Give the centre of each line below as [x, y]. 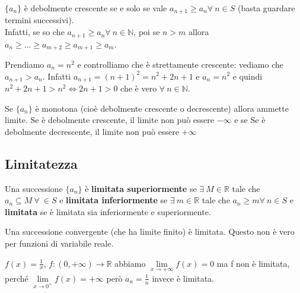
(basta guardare [266, 8]
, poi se [147, 32]
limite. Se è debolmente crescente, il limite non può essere [109, 120]
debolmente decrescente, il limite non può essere [92, 131]
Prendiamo [25, 64]
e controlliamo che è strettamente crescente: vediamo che [180, 64]
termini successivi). [39, 20]
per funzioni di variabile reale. [59, 243]
